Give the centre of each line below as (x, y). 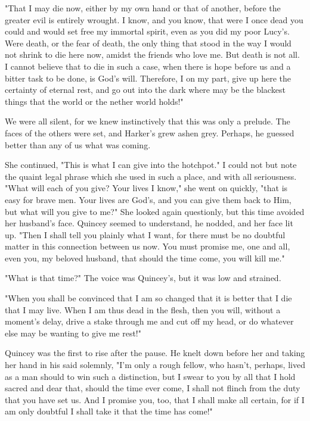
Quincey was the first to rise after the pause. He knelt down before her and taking (155, 353)
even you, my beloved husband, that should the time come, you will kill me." (145, 258)
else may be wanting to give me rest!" (73, 333)
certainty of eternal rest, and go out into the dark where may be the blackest (145, 90)
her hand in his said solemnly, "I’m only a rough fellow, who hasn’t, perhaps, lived (155, 365)
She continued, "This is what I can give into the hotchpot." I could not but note (151, 165)
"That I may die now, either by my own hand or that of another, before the (143, 8)
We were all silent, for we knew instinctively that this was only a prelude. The (148, 121)
